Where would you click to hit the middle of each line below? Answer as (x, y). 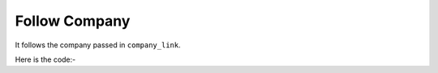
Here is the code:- (45, 59)
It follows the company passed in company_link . (98, 45)
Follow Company (73, 21)
